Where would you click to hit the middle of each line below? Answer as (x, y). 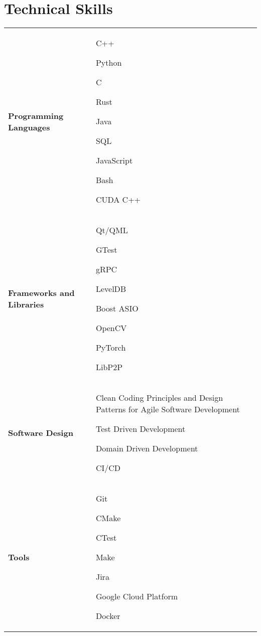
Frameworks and (41, 293)
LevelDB (111, 289)
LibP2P (109, 367)
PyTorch (111, 348)
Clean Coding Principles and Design (159, 398)
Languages (29, 127)
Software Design (41, 433)
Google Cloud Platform (137, 596)
